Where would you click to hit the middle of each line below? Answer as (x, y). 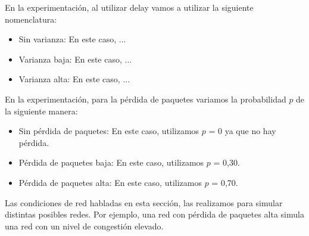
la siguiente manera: (41, 111)
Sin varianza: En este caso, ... (72, 39)
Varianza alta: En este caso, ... (74, 79)
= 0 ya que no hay (242, 131)
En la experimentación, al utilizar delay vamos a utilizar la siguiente (129, 7)
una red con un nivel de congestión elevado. (84, 226)
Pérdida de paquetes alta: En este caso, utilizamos (110, 182)
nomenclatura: (31, 19)
